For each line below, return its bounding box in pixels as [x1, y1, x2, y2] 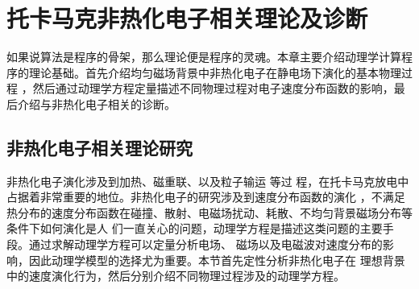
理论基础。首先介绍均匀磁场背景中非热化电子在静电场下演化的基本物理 [28, 64, 401, 81]
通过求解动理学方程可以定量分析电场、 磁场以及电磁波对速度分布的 [28, 236, 383, 253]
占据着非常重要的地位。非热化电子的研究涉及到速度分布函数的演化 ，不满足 [6, 188, 405, 205]
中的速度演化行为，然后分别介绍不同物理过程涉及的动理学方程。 [6, 267, 345, 284]
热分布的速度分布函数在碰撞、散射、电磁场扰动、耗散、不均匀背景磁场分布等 [6, 204, 413, 221]
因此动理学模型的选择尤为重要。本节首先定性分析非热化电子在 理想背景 [28, 251, 405, 268]
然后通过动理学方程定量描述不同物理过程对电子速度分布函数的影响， [32, 80, 394, 97]
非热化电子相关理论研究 [6, 134, 193, 159]
